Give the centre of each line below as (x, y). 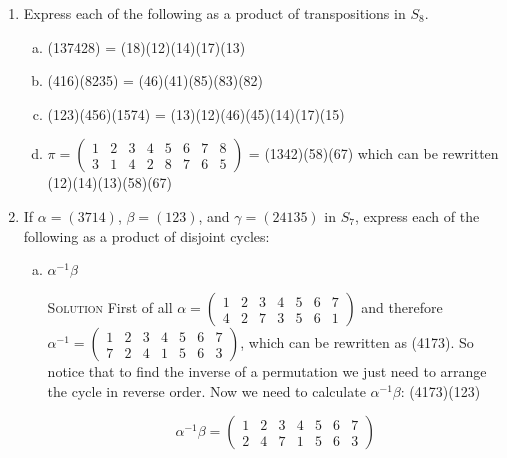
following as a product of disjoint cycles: (146, 235)
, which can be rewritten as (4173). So (357, 342)
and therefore (402, 307)
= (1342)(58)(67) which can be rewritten (373, 153)
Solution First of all (110, 307)
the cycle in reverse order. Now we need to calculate (206, 390)
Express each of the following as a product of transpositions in (214, 13)
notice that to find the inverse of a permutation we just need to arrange (267, 371)
